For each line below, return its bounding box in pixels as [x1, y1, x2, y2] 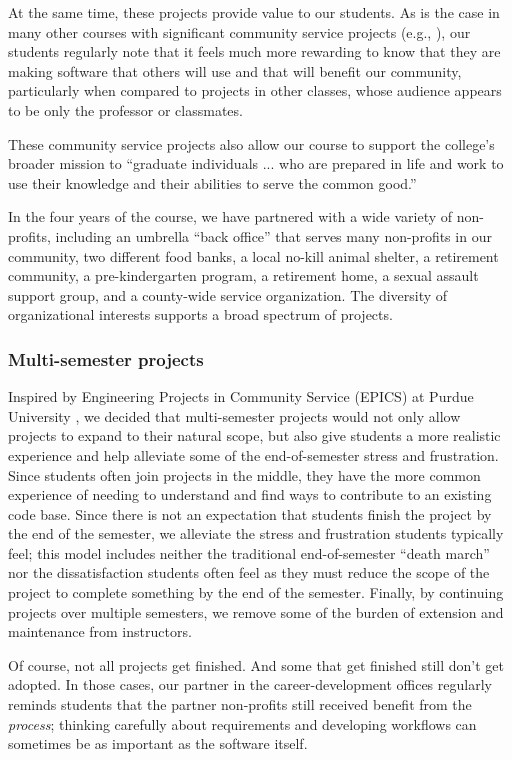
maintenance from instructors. [8, 621, 192, 642]
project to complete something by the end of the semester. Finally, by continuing [8, 582, 504, 603]
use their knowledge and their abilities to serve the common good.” [8, 172, 417, 193]
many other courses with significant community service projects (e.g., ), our [8, 21, 471, 42]
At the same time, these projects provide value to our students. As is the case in [8, 2, 500, 22]
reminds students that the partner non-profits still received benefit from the [8, 694, 472, 715]
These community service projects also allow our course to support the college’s [8, 133, 495, 154]
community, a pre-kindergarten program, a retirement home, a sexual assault [8, 265, 479, 286]
